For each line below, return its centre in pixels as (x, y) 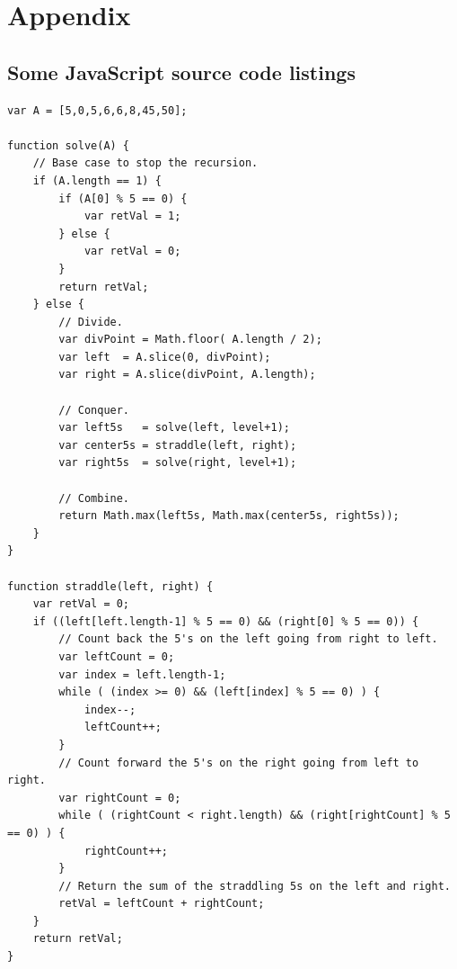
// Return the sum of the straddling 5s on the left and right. (255, 886)
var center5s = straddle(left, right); (178, 445)
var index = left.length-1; (142, 674)
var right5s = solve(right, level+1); (178, 463)
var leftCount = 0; (117, 656)
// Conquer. (94, 410)
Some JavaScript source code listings (181, 72)
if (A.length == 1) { (97, 180)
